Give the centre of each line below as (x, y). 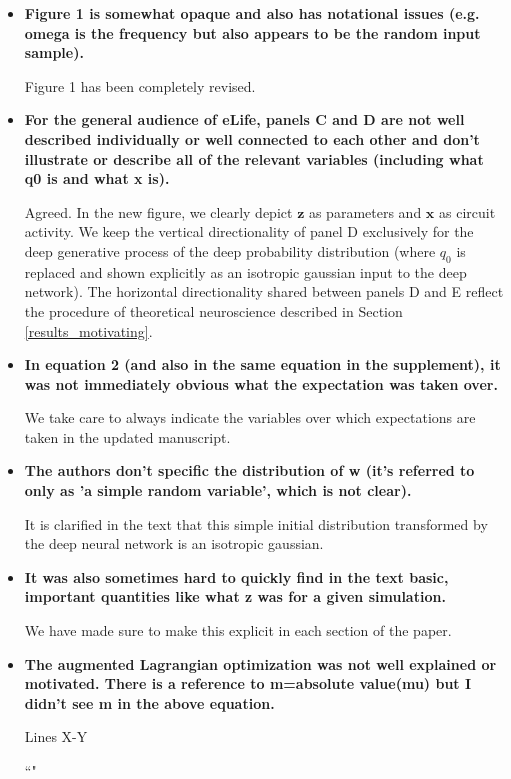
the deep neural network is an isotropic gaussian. (174, 543)
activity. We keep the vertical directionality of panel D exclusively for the (249, 231)
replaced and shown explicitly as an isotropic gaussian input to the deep (245, 271)
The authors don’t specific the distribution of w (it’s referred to (249, 470)
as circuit (467, 211)
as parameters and (365, 211)
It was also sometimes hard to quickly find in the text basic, (236, 576)
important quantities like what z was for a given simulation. (235, 596)
